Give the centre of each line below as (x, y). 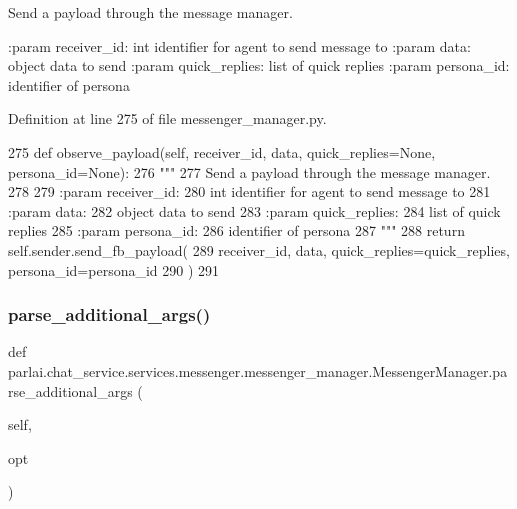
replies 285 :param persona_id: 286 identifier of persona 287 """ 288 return (236, 230)
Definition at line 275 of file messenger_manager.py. (167, 118)
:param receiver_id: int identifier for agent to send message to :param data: (239, 45)
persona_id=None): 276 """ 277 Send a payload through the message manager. (249, 171)
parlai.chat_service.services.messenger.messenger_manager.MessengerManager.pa (258, 370)
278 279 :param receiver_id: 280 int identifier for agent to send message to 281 (249, 191)
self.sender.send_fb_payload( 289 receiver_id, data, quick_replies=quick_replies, (259, 249)
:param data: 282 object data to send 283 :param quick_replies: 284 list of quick (254, 210)
